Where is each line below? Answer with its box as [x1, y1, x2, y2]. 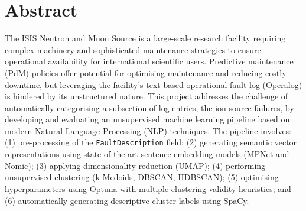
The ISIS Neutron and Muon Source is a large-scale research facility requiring [5, 32, 286, 44]
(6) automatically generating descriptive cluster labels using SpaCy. [5, 194, 249, 206]
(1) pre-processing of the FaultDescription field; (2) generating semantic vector [5, 136, 297, 148]
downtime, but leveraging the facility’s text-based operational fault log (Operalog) [5, 78, 302, 90]
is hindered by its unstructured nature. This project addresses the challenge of [5, 90, 288, 102]
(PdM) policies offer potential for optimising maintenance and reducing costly [5, 66, 287, 79]
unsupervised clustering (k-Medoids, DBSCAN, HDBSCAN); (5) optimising [5, 171, 279, 183]
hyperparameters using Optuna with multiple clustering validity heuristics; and [5, 182, 291, 194]
